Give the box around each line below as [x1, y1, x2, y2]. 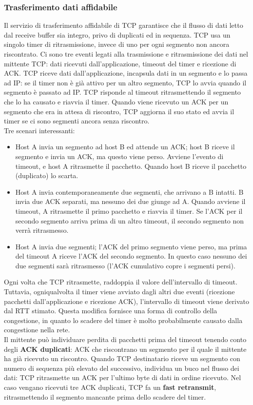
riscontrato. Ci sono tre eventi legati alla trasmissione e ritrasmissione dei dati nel [4, 49, 248, 59]
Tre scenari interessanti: [4, 125, 75, 135]
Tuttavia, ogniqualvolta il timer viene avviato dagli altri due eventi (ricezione [4, 286, 235, 297]
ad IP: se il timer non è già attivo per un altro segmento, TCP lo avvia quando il [4, 77, 247, 87]
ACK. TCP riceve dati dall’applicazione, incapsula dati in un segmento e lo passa [4, 68, 248, 78]
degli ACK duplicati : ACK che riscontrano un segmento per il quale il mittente [4, 344, 247, 354]
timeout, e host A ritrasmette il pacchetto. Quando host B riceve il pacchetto [15, 161, 247, 171]
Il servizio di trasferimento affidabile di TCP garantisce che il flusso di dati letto [4, 20, 243, 30]
